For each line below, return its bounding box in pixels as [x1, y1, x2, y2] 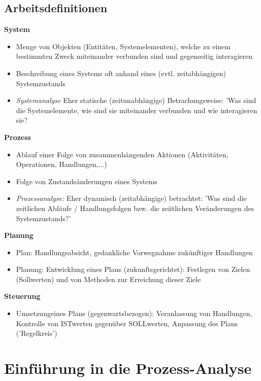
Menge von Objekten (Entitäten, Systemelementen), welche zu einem [16, 41, 231, 51]
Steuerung [4, 291, 41, 301]
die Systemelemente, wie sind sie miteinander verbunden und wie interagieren [16, 105, 257, 115]
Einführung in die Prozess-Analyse [4, 358, 252, 378]
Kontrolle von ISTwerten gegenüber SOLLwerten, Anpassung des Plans [16, 318, 238, 328]
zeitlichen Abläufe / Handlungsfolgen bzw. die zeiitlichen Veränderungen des [16, 202, 254, 213]
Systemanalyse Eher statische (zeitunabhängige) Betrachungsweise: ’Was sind [16, 95, 256, 106]
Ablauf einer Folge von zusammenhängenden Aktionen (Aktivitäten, [16, 149, 229, 159]
